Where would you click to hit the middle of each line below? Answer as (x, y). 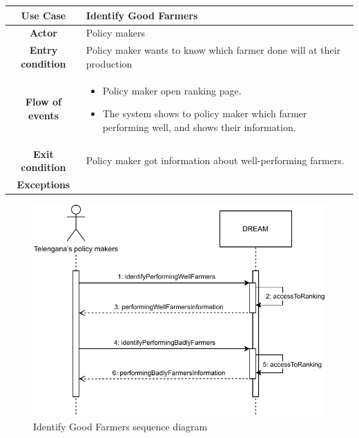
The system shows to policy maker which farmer (205, 113)
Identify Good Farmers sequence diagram (120, 426)
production (109, 63)
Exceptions (43, 185)
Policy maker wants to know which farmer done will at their (213, 50)
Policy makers (115, 33)
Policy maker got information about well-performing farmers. (215, 160)
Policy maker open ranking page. (172, 90)
